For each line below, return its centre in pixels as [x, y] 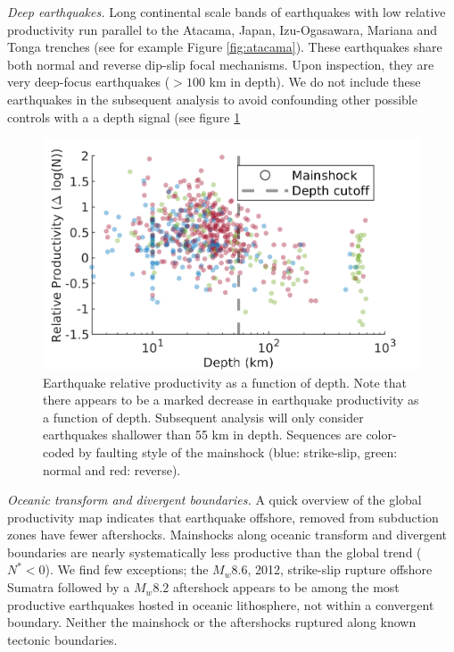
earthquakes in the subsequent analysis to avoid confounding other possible [212, 99]
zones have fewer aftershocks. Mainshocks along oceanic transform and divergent [227, 535]
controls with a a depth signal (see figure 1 [124, 117]
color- [381, 435]
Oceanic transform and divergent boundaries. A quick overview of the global [215, 500]
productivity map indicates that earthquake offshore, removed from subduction [223, 517]
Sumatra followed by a [69, 587]
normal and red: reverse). [112, 469]
